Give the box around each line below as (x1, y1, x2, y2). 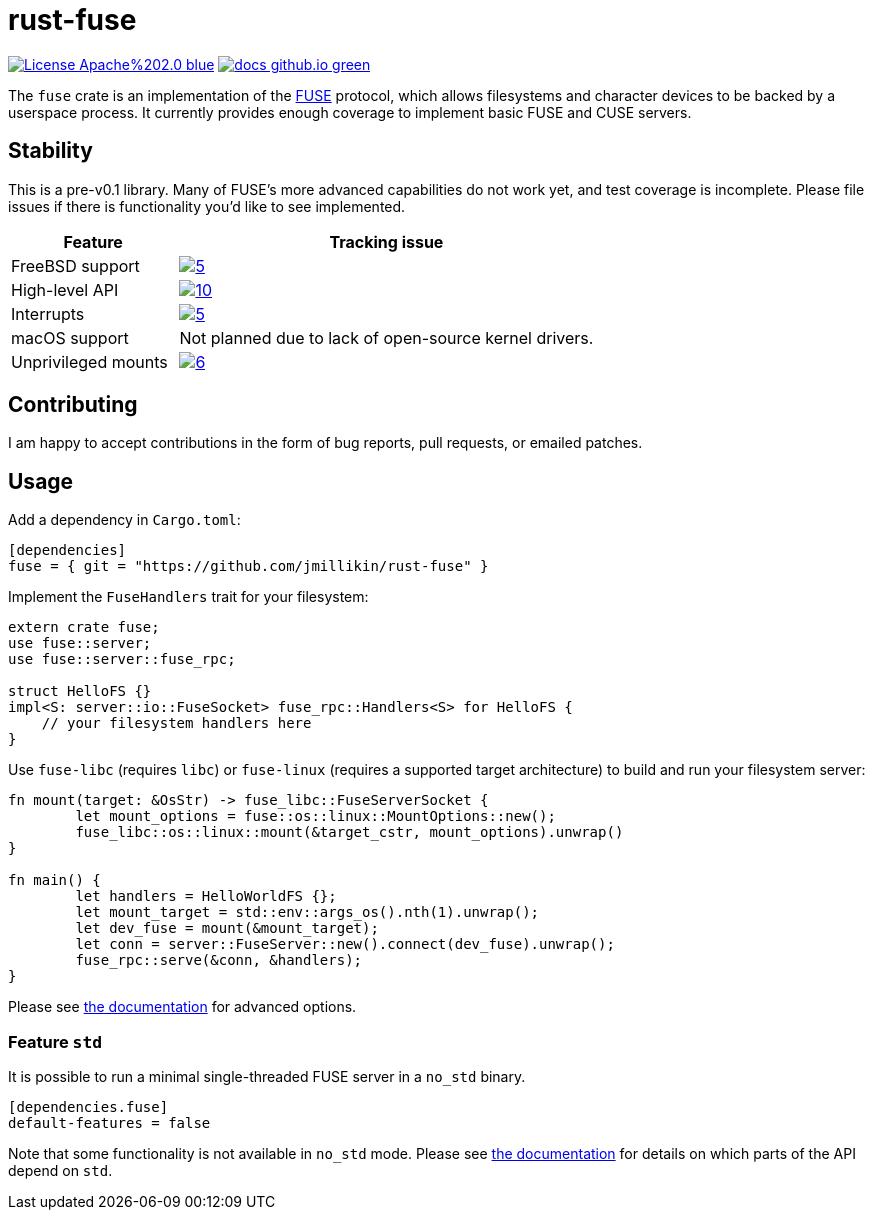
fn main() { (8, 872, 101, 889)
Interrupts (11, 303, 85, 324)
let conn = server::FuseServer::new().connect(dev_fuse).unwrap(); (75, 936, 615, 953)
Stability (8, 138, 93, 164)
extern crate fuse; (8, 619, 160, 636)
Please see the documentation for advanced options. (8, 998, 357, 1016)
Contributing (8, 392, 138, 418)
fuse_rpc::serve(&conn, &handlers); (75, 952, 363, 969)
